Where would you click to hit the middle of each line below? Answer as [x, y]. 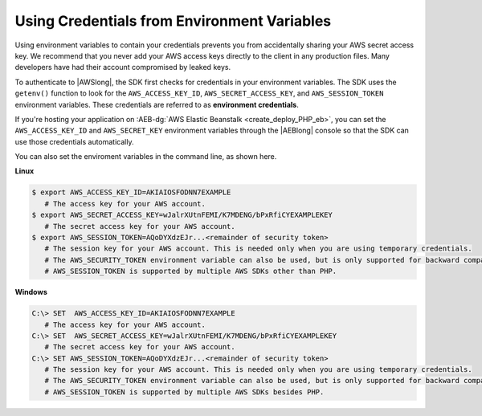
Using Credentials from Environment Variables [173, 21]
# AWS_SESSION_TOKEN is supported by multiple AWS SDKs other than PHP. [191, 271]
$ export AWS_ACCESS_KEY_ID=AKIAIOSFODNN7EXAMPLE [131, 192]
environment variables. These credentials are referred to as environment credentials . [157, 104]
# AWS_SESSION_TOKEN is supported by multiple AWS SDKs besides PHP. [184, 392]
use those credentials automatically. [74, 141]
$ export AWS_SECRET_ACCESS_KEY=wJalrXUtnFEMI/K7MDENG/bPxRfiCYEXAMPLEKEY [182, 215]
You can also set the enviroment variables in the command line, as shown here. [146, 157]
